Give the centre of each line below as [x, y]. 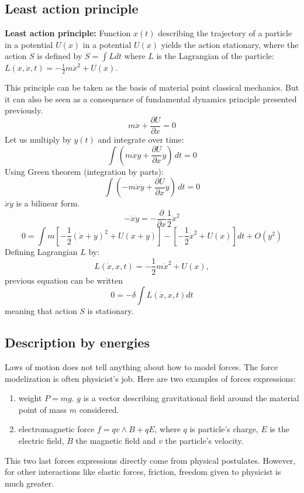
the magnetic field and [116, 440]
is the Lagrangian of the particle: [215, 56]
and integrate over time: [141, 139]
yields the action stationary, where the [230, 44]
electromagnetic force [56, 429]
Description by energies [77, 342]
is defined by [60, 56]
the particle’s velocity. [204, 440]
